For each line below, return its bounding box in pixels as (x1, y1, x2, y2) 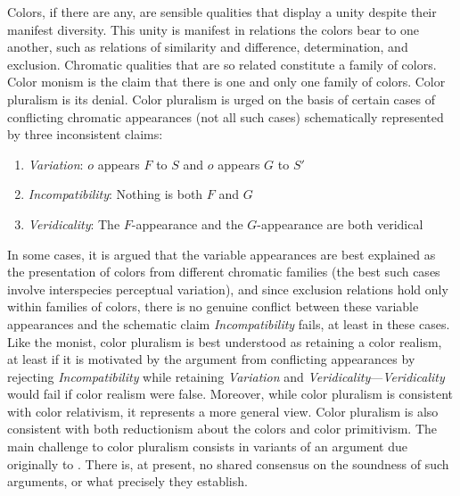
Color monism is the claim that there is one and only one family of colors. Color (7, 72, 446, 91)
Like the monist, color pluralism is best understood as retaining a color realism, (7, 332, 442, 351)
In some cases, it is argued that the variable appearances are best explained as (7, 244, 436, 263)
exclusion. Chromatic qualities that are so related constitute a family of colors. (7, 54, 437, 73)
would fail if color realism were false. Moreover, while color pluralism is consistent (7, 384, 454, 403)
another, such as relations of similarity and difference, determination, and (7, 37, 408, 56)
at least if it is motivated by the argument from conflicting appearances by (7, 350, 415, 368)
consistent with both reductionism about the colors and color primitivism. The (7, 419, 438, 438)
